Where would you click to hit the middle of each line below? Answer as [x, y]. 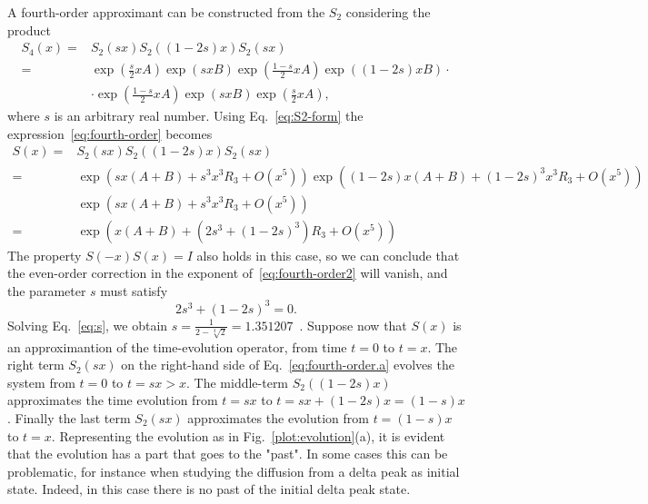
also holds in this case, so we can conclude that [328, 255]
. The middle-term [238, 382]
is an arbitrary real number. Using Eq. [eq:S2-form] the [209, 116]
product [29, 30]
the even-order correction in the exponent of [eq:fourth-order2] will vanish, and [228, 273]
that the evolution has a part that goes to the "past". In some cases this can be [228, 454]
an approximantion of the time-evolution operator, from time [177, 346]
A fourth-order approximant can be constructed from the [166, 12]
